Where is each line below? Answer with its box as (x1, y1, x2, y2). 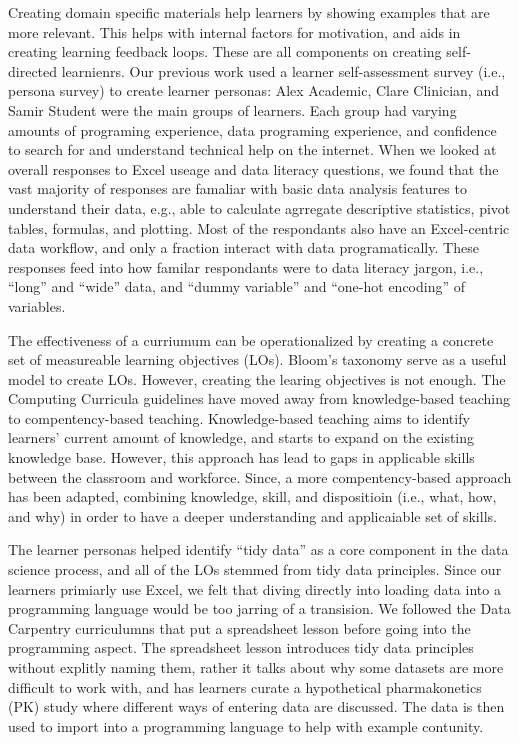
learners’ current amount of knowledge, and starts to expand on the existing (8, 427, 475, 448)
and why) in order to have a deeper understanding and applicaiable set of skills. (8, 505, 497, 526)
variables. (8, 295, 66, 316)
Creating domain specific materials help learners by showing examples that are (8, 2, 490, 22)
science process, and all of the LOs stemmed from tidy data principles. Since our (8, 559, 502, 580)
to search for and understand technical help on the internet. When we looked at (8, 139, 497, 160)
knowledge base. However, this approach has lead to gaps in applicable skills (8, 447, 475, 468)
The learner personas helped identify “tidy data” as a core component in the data (8, 539, 509, 560)
